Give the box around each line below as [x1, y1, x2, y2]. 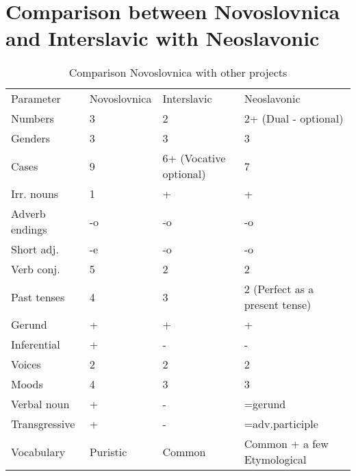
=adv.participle [244, 416, 318, 432]
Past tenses [11, 288, 65, 305]
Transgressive [11, 416, 75, 432]
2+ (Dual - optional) [244, 110, 344, 127]
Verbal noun [11, 396, 70, 412]
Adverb [11, 205, 46, 222]
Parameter [11, 90, 61, 107]
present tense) [244, 297, 311, 313]
